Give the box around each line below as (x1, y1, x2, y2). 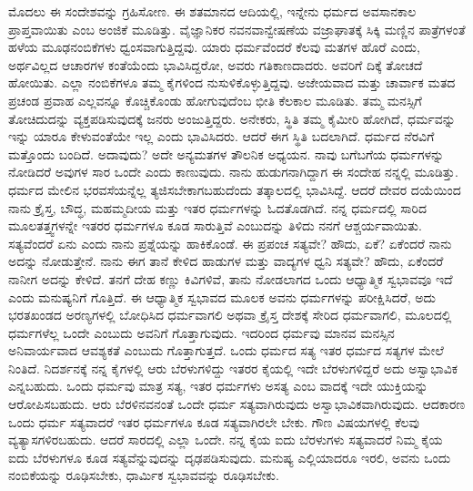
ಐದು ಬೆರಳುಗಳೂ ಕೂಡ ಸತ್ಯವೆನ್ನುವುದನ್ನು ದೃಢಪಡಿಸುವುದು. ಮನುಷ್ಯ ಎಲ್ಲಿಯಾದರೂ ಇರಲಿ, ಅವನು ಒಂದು (8, 447, 451, 466)
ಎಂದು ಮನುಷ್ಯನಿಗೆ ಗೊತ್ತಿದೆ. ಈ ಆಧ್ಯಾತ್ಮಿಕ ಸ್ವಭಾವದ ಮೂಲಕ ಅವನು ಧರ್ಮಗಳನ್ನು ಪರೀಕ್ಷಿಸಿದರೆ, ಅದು (8, 287, 436, 306)
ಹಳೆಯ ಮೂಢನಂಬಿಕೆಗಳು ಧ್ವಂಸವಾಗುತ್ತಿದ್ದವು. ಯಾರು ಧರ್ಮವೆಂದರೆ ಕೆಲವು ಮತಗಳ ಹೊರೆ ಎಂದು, (8, 37, 420, 56)
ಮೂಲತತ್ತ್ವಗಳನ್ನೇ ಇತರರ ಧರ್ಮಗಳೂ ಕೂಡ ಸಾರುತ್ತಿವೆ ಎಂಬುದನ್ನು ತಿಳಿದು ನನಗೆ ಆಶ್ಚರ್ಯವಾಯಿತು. (8, 216, 422, 235)
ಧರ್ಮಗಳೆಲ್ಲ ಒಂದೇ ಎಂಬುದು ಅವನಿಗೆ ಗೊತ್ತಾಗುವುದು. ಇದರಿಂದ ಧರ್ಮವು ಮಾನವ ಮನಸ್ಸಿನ (8, 322, 395, 342)
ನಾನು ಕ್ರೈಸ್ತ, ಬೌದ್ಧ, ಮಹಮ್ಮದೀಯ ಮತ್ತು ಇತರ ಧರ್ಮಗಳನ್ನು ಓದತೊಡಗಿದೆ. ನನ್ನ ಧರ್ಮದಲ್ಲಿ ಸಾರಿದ (8, 198, 427, 217)
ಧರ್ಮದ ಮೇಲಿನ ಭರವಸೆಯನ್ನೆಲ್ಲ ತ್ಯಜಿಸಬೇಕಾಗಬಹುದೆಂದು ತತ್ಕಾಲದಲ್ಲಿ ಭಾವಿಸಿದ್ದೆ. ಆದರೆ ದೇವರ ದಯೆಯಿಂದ (8, 179, 461, 199)
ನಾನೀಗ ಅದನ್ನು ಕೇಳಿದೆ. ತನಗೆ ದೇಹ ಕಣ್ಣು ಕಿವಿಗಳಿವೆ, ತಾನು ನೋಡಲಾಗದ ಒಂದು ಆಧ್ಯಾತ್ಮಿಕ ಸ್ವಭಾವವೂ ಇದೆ (8, 269, 453, 288)
